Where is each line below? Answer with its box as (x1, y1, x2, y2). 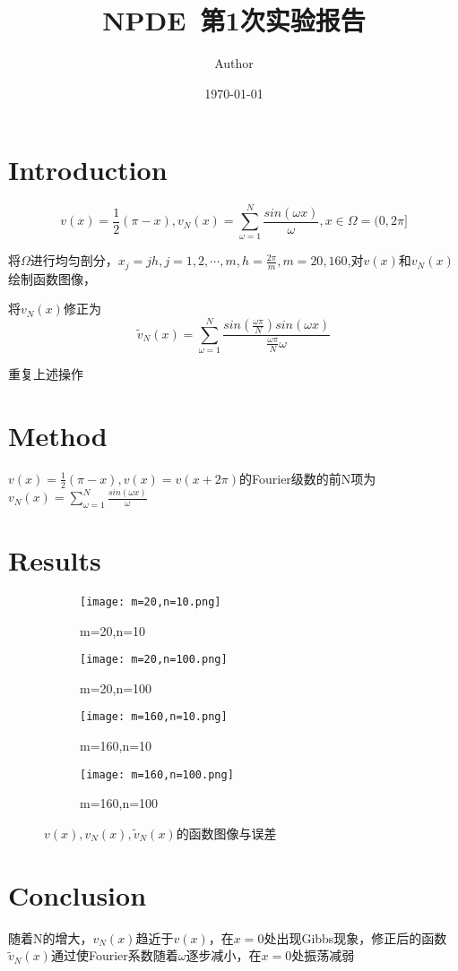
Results (8, 542, 101, 579)
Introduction (8, 151, 168, 188)
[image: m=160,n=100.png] (80, 768, 234, 781)
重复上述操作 (8, 365, 83, 383)
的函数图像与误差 (176, 823, 277, 842)
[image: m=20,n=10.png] (80, 595, 221, 608)
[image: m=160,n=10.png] (80, 710, 228, 724)
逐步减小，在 (186, 946, 262, 965)
